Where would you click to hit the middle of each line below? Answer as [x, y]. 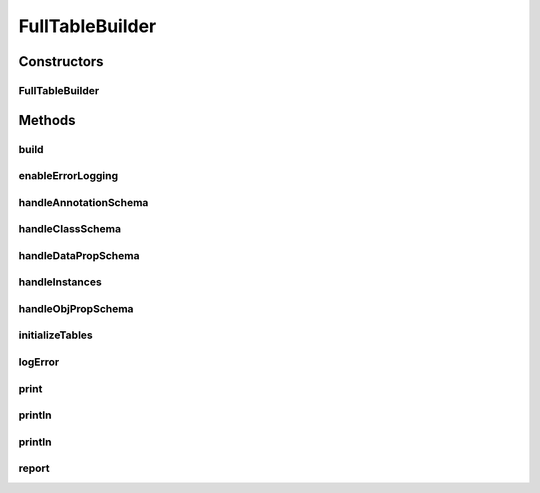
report [34, 468]
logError [39, 362]
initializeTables [56, 335]
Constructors [61, 61]
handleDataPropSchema [79, 255]
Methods [47, 120]
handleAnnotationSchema [83, 202]
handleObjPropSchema [76, 308]
